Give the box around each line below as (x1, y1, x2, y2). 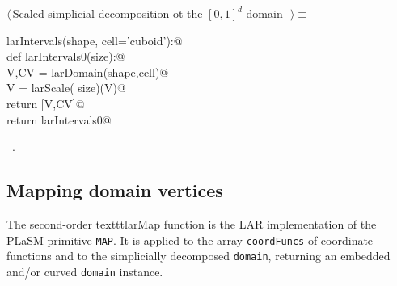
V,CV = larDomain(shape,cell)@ (6, 63, 169, 80)
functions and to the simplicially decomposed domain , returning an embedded (6, 247, 391, 264)
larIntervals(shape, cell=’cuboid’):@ (6, 32, 183, 48)
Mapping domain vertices (6, 178, 223, 203)
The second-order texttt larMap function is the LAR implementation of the (6, 215, 377, 232)
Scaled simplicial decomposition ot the (12, 5, 203, 21)
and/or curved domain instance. (6, 263, 163, 280)
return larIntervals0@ (6, 111, 112, 128)
